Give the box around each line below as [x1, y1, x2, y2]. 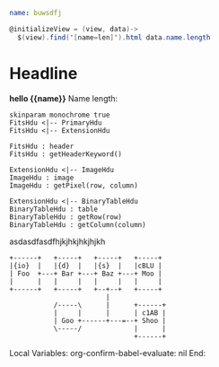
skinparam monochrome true [9, 110, 110, 119]
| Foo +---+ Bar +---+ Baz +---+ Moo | [9, 269, 163, 278]
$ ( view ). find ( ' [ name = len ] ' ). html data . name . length [17, 32, 211, 42]
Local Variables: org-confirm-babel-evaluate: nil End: [9, 347, 206, 358]
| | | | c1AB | [53, 308, 167, 318]
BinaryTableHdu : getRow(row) [9, 212, 123, 222]
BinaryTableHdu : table [9, 205, 99, 214]
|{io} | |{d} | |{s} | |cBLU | [9, 261, 163, 270]
